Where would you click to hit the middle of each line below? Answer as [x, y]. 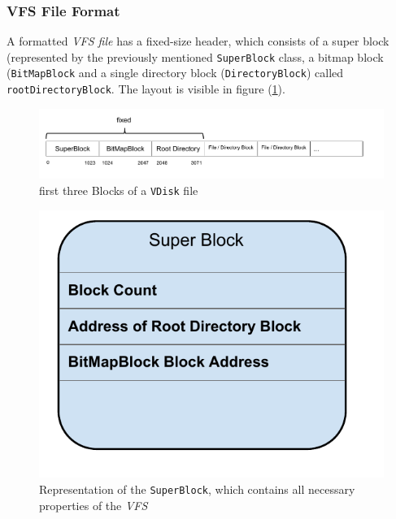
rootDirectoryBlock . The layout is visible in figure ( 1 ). [146, 89]
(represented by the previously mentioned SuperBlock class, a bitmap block [195, 56]
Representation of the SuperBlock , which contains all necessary [197, 489]
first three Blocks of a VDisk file [119, 190]
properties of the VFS [94, 505]
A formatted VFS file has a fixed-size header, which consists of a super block [198, 41]
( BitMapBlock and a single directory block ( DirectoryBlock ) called [175, 73]
